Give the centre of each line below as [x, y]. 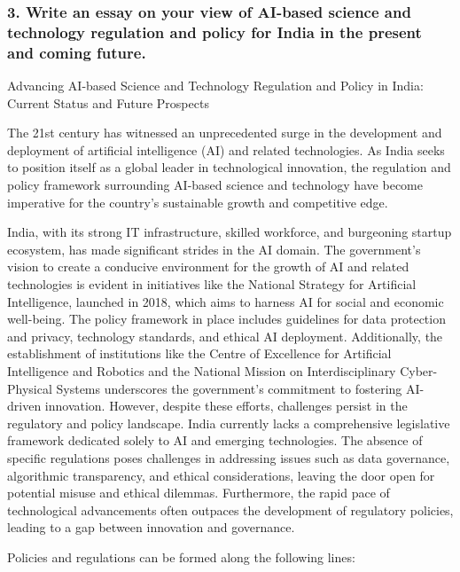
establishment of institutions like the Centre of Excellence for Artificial [199, 353]
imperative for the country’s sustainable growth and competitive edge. [198, 202]
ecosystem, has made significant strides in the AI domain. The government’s [214, 249]
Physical [30, 388]
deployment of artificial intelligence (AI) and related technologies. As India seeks [226, 149]
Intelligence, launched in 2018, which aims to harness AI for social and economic [226, 301]
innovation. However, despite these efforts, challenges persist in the [226, 406]
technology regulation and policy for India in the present [214, 31]
